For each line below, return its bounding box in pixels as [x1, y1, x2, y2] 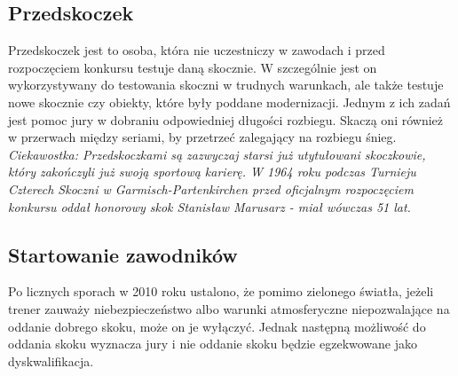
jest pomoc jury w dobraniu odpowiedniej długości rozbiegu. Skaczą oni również [8, 110, 443, 129]
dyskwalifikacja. [8, 351, 94, 370]
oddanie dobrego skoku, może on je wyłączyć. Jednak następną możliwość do [8, 317, 426, 335]
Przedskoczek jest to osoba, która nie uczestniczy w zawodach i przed [8, 41, 385, 59]
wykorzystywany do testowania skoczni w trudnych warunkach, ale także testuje [8, 75, 444, 94]
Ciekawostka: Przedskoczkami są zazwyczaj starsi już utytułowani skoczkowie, [8, 145, 426, 163]
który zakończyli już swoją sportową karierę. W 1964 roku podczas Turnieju [8, 162, 416, 181]
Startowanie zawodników [8, 240, 238, 268]
